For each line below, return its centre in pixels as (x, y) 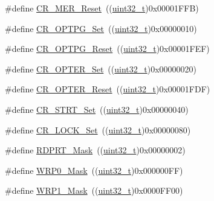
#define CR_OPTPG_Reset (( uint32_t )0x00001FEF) (107, 49)
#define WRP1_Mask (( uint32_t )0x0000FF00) (94, 190)
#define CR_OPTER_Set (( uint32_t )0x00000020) (101, 69)
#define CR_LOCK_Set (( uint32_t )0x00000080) (98, 129)
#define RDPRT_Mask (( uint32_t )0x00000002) (95, 150)
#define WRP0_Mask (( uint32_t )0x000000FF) (94, 170)
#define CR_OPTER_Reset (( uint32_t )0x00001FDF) (108, 89)
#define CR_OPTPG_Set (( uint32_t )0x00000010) (101, 28)
